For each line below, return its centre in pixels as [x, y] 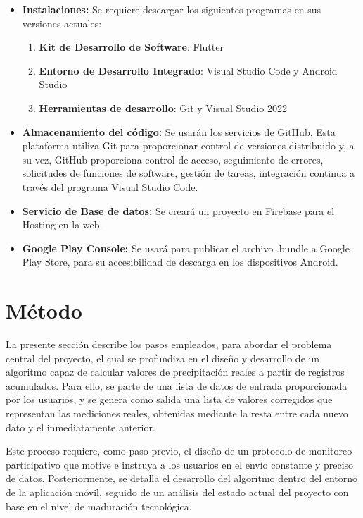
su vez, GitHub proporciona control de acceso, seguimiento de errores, [173, 159]
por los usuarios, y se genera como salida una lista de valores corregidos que [169, 399]
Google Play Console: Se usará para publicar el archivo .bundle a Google [186, 248]
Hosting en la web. [62, 224]
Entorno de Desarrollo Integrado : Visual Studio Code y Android [188, 70]
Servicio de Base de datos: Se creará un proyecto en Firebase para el [178, 210]
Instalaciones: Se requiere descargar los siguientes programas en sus [172, 9]
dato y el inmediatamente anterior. [81, 427]
